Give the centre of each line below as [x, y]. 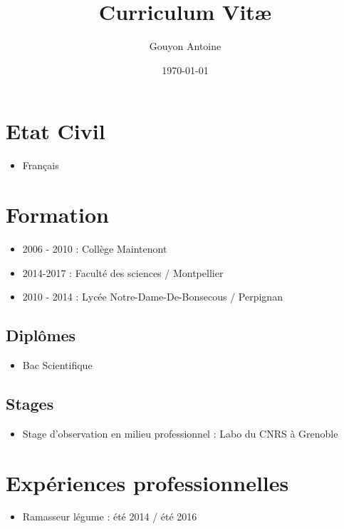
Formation [57, 215]
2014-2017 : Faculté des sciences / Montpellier [123, 272]
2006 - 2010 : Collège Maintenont [95, 248]
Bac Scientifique [57, 364]
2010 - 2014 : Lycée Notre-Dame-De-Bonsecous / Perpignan [152, 297]
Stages [30, 403]
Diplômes [41, 335]
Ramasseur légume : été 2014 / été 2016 [110, 517]
